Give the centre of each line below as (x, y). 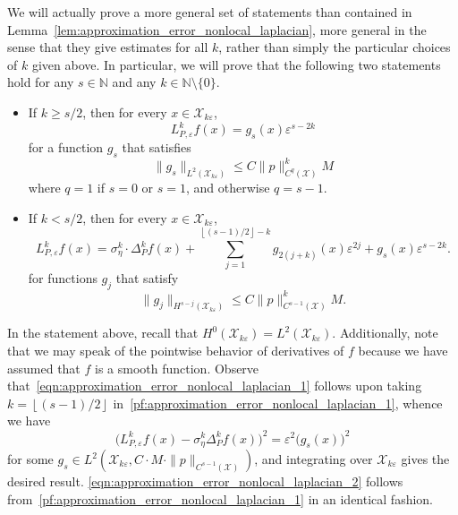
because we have (403, 351)
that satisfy (147, 278)
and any (134, 82)
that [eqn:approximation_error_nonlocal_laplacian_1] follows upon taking (215, 386)
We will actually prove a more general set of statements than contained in (210, 12)
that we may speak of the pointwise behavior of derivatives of (176, 351)
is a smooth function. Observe (177, 368)
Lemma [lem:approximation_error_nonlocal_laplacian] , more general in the (217, 29)
